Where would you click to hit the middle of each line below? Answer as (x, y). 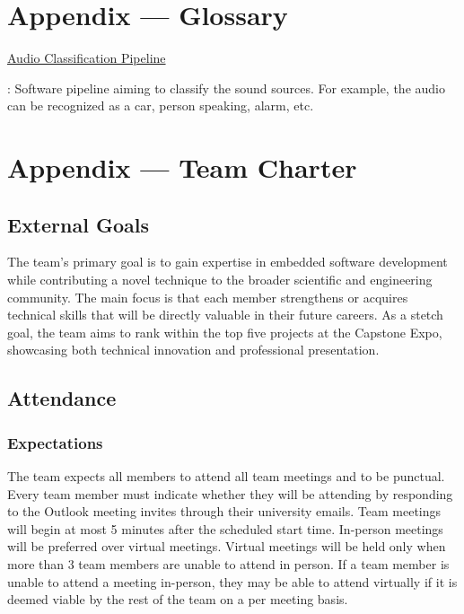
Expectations (55, 442)
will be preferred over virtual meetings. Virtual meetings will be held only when (227, 546)
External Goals (78, 224)
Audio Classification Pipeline (87, 58)
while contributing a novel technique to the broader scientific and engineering (220, 280)
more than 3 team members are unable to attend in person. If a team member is (228, 564)
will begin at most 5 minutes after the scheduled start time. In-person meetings (225, 528)
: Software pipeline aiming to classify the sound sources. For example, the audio (226, 88)
